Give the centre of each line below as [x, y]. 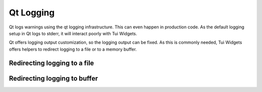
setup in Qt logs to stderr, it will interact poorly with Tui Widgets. [73, 33]
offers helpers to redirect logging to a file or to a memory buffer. [73, 49]
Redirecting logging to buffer [53, 78]
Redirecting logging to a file [51, 63]
